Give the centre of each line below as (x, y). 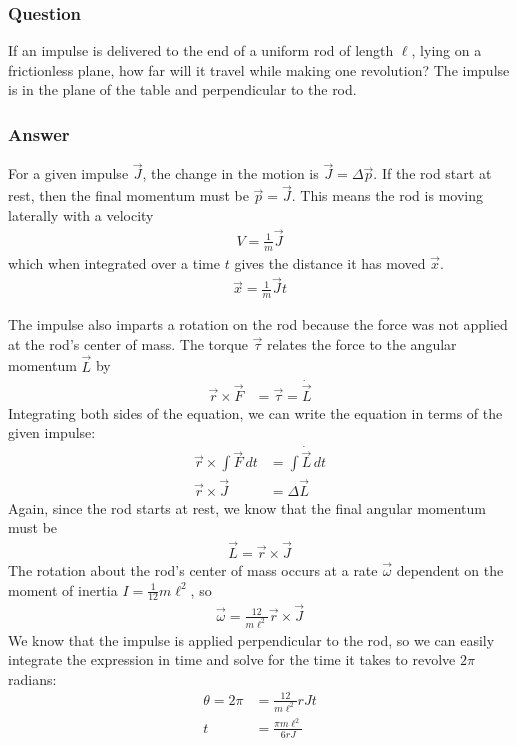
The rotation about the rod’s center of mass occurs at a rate (193, 570)
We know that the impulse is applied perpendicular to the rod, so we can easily (251, 639)
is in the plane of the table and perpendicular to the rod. (182, 89)
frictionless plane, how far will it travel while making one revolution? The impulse (259, 69)
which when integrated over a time (114, 262)
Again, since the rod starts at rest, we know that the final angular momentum (247, 507)
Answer (39, 133)
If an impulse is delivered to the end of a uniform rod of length (201, 50)
